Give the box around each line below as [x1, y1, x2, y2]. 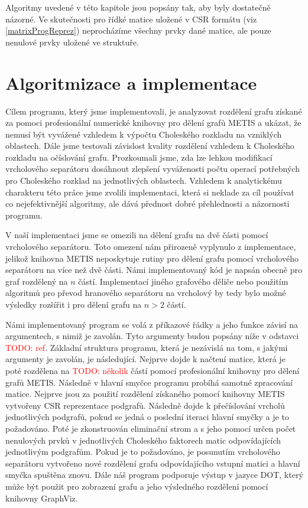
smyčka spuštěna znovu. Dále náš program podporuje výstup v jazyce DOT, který [5, 468, 303, 481]
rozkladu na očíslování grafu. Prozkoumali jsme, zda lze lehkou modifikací [5, 151, 273, 163]
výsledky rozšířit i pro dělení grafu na [5, 298, 142, 310]
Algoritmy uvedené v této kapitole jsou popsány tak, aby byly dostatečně [5, 1, 271, 13]
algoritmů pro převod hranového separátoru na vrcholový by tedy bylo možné [5, 286, 286, 299]
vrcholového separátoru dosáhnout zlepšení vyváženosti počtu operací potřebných [5, 162, 300, 175]
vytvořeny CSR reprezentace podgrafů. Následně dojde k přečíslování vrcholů [5, 399, 285, 411]
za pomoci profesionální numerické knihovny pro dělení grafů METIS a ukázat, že [5, 116, 301, 129]
